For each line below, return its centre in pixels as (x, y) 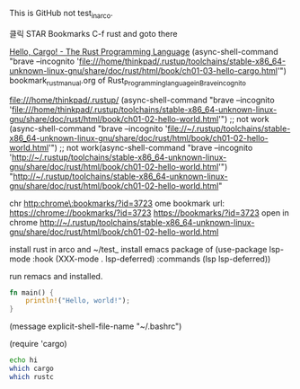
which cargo (31, 369)
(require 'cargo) (38, 344)
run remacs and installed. (56, 276)
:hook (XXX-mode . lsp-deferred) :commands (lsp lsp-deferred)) (152, 259)
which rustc (31, 376)
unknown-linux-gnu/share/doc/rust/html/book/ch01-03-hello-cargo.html (144, 70)
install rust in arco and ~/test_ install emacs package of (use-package (138, 249)
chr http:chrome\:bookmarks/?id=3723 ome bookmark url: (117, 203)
